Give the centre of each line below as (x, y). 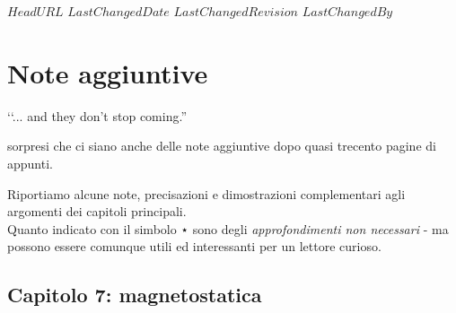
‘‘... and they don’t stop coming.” (97, 115)
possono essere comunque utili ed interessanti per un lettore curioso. (194, 246)
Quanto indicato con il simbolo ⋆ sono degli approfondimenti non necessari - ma (228, 228)
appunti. (30, 163)
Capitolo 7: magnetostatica (135, 295)
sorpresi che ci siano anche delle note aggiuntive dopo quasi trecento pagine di (222, 146)
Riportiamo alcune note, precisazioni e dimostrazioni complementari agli (206, 193)
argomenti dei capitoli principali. (97, 211)
